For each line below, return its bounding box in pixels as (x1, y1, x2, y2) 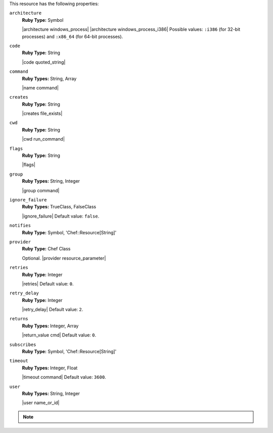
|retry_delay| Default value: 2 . (22, 307, 83, 313)
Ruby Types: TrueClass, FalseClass (22, 204, 96, 210)
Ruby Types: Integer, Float (22, 365, 78, 371)
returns (9, 316, 29, 322)
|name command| (22, 84, 59, 91)
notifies (9, 223, 31, 229)
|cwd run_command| (22, 136, 65, 142)
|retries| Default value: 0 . (22, 281, 74, 287)
